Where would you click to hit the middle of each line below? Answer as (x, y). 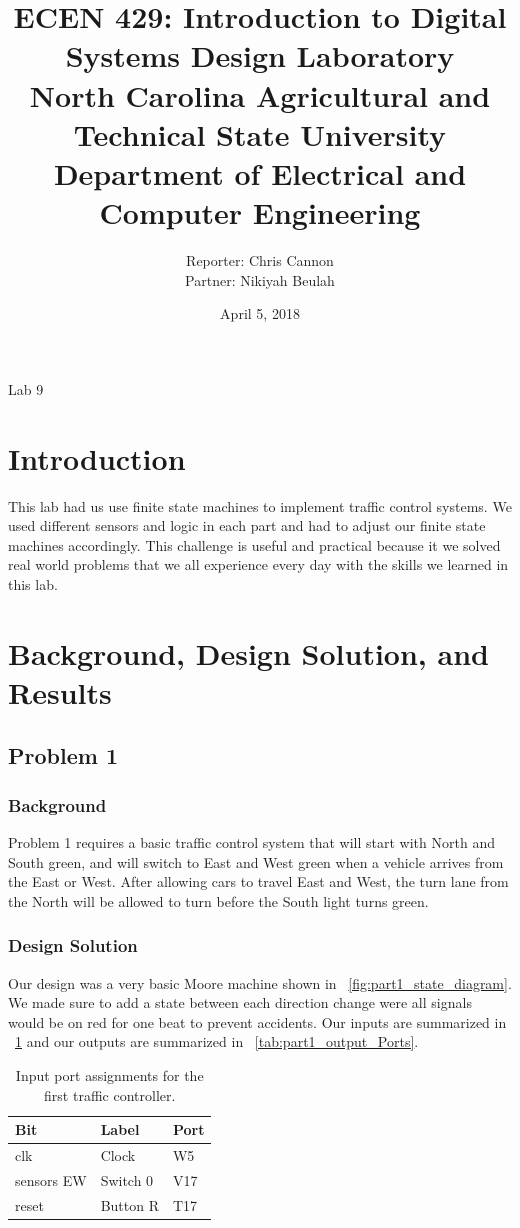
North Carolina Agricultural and (260, 94)
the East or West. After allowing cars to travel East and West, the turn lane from (258, 881)
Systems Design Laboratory (260, 55)
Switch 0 (127, 1179)
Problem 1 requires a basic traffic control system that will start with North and (251, 842)
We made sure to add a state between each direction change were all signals (240, 1002)
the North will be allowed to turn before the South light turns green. (218, 900)
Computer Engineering (260, 212)
